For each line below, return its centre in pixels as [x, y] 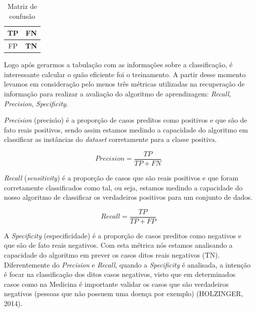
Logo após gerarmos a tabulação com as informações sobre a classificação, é [118, 65]
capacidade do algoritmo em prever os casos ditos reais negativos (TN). [112, 254]
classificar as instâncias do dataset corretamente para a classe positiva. [110, 139]
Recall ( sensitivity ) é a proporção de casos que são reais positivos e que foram [121, 177]
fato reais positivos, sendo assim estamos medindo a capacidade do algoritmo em [126, 129]
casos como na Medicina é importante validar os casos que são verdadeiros [116, 284]
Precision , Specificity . [36, 103]
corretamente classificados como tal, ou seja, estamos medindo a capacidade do [123, 187]
